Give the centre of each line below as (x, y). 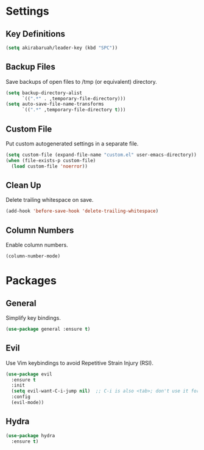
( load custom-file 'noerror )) (49, 166)
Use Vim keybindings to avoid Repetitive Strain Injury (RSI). (79, 363)
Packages (31, 281)
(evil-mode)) (28, 403)
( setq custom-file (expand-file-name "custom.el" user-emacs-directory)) (101, 155)
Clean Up (23, 186)
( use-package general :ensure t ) (48, 329)
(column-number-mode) (33, 256)
